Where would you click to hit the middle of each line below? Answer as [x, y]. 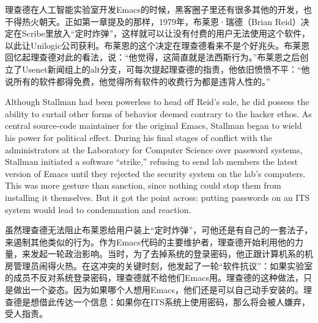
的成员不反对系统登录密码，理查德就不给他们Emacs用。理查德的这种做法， [154, 278]
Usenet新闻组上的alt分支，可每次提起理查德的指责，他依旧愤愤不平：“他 [166, 69]
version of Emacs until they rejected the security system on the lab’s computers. [155, 173]
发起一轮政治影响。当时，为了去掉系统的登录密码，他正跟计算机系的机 [172, 254]
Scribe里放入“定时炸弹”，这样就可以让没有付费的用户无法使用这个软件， [166, 33]
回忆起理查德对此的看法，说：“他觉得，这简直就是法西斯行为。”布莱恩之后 [153, 57]
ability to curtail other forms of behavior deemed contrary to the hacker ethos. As [158, 113]
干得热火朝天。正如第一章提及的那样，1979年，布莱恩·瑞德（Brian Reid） [153, 21]
